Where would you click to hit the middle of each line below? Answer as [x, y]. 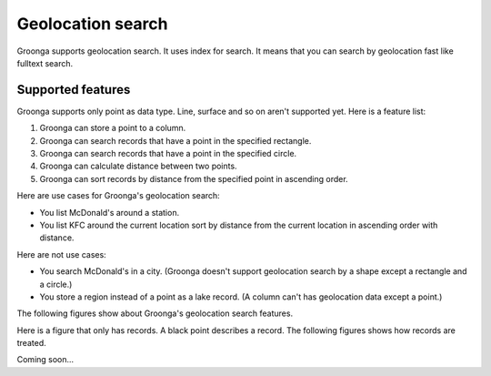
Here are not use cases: [61, 254]
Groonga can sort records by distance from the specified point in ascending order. [194, 178]
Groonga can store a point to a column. [113, 128]
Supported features [74, 90]
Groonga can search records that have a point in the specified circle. [168, 154]
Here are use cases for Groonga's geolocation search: [118, 196]
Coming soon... [45, 360]
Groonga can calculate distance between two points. [138, 166]
